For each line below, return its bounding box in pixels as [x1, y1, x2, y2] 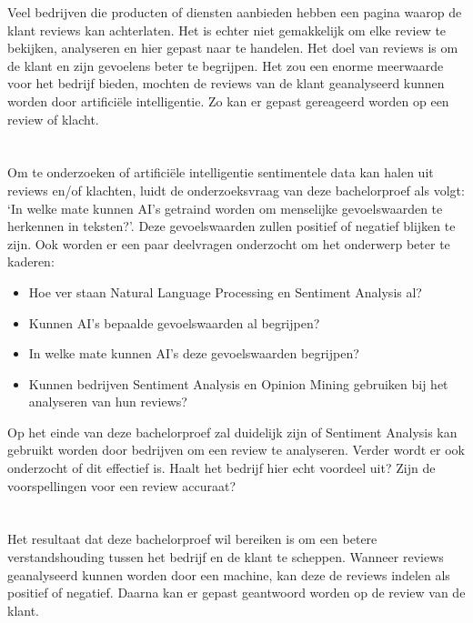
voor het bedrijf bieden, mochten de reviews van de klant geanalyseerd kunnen [7, 74, 445, 93]
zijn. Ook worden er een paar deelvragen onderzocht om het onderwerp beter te [7, 234, 450, 253]
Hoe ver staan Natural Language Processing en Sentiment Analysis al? [28, 282, 422, 301]
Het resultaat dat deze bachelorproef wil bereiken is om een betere [7, 529, 377, 548]
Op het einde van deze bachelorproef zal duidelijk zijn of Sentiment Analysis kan [7, 422, 458, 441]
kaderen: [7, 252, 55, 271]
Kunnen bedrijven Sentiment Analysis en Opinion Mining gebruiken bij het [28, 374, 448, 393]
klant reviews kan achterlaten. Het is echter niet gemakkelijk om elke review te [7, 20, 447, 39]
